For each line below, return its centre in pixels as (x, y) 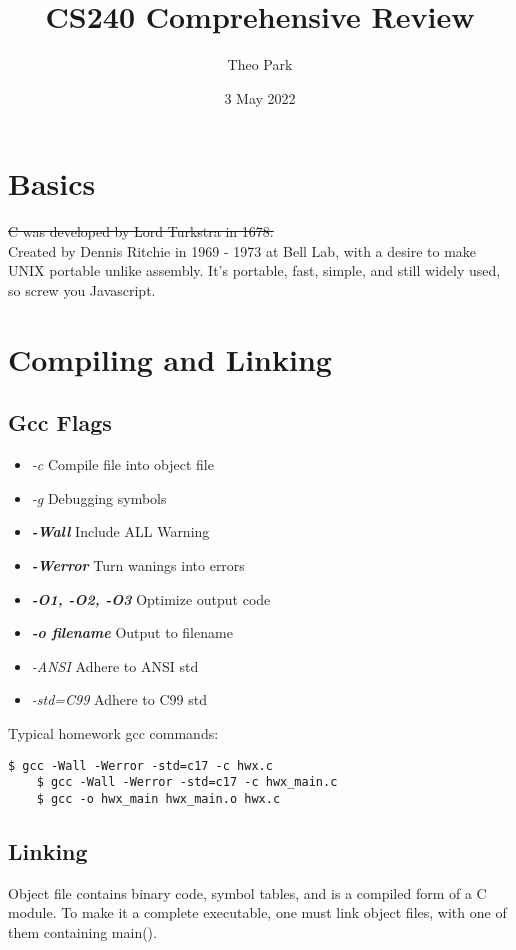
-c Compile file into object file (122, 464)
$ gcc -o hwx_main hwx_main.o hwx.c (158, 798)
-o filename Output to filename (132, 632)
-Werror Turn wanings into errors (138, 564)
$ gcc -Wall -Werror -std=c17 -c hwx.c (140, 765)
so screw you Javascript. (82, 290)
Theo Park (260, 64)
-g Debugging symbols (99, 497)
